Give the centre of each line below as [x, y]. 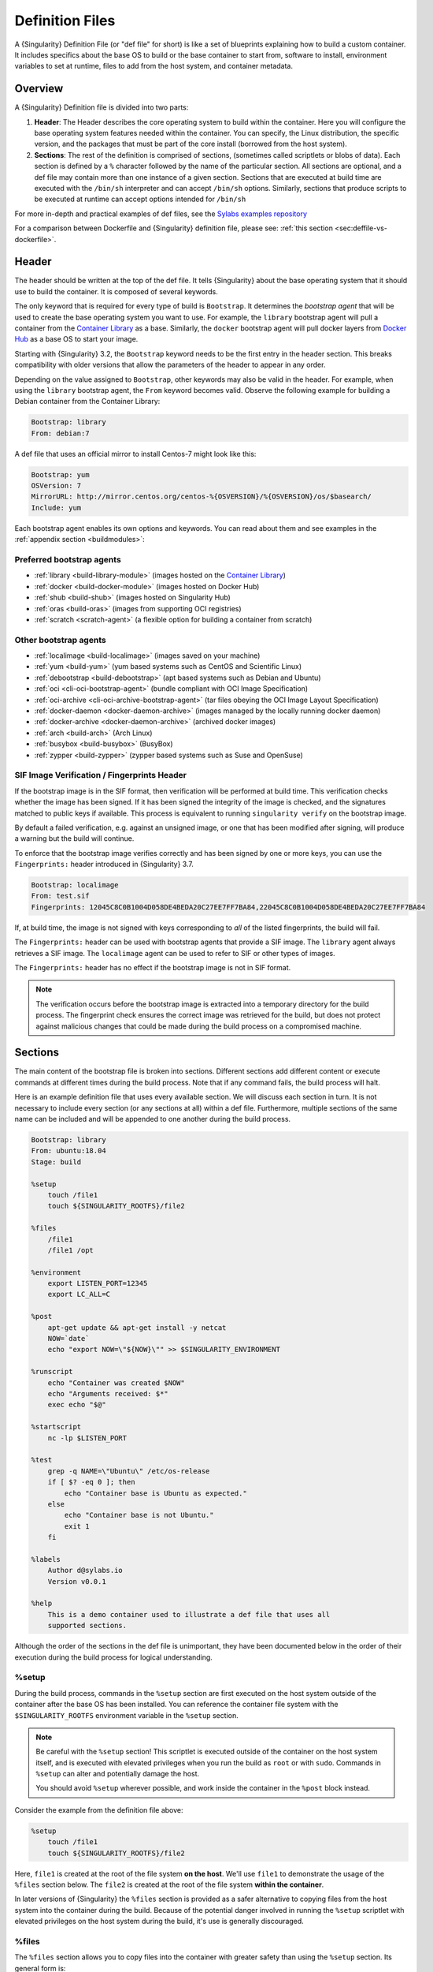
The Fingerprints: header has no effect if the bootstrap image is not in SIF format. [153, 967]
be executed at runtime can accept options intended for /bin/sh [140, 199]
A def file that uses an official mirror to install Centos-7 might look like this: [135, 454]
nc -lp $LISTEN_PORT [87, 1438]
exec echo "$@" [77, 1405]
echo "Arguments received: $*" [108, 1393]
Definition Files [65, 21]
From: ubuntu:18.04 [68, 1151]
